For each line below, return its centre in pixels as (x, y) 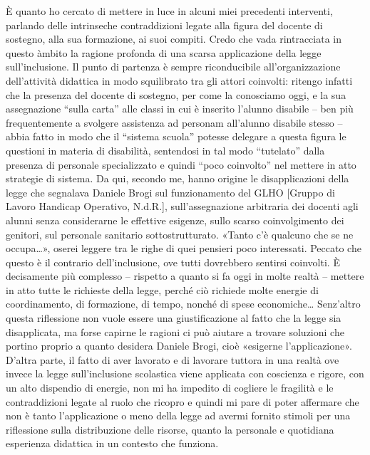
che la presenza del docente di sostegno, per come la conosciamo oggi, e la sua (176, 94)
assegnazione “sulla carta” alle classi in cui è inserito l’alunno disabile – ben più (180, 109)
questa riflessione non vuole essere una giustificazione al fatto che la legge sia (174, 318)
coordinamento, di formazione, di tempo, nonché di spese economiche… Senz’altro (183, 304)
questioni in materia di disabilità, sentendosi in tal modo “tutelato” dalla (165, 150)
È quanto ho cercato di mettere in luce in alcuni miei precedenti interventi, (169, 11)
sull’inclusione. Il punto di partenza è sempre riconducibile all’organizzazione (173, 67)
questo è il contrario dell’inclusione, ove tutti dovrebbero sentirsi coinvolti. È (173, 262)
